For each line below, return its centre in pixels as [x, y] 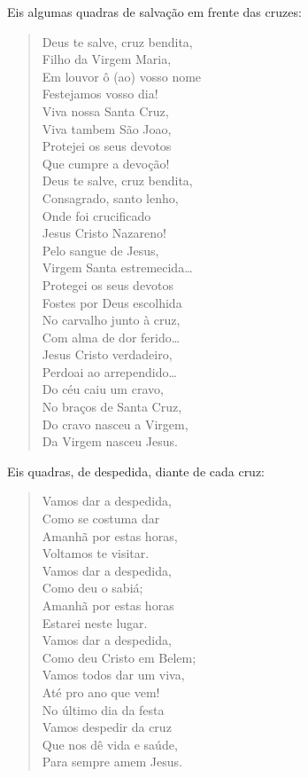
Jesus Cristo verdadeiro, [107, 354]
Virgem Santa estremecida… [117, 267]
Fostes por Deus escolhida [112, 302]
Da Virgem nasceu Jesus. [110, 441]
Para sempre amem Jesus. [112, 762]
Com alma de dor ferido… [111, 337]
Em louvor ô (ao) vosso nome [122, 76]
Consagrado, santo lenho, [110, 197]
